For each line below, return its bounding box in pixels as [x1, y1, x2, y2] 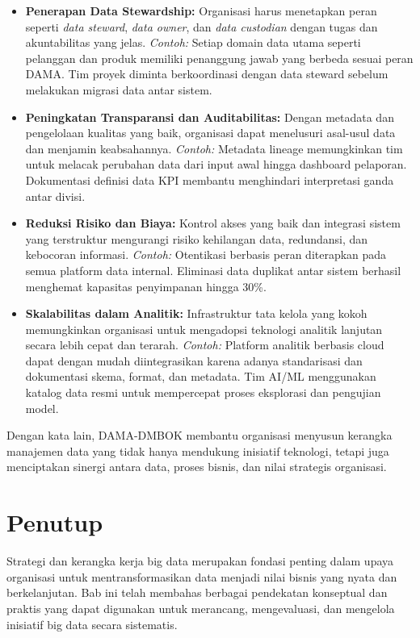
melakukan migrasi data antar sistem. [25, 81, 212, 98]
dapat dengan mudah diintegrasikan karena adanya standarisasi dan [25, 352, 363, 369]
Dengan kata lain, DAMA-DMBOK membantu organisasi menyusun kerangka [6, 427, 393, 444]
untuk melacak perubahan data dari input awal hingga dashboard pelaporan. [25, 156, 407, 173]
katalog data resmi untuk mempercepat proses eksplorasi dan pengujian [25, 384, 381, 401]
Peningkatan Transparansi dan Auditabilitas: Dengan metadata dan [25, 108, 394, 125]
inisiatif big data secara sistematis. [6, 615, 178, 632]
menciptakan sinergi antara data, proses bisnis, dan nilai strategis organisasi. [6, 458, 387, 475]
